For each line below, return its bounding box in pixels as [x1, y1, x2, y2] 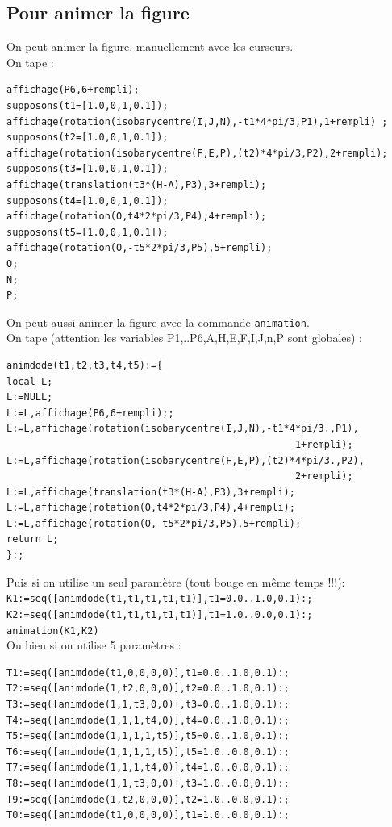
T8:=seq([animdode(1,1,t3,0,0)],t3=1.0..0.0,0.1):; [6, 777, 290, 789]
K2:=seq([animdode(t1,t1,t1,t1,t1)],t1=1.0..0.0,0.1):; [6, 608, 313, 620]
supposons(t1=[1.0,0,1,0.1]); [6, 99, 169, 111]
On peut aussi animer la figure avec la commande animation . [6, 313, 310, 330]
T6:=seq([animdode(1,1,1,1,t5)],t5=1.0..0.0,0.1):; [6, 746, 290, 758]
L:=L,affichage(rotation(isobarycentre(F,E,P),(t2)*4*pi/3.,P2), [6, 454, 365, 466]
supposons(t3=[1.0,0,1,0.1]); [6, 163, 169, 175]
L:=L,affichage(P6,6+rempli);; [6, 407, 174, 419]
